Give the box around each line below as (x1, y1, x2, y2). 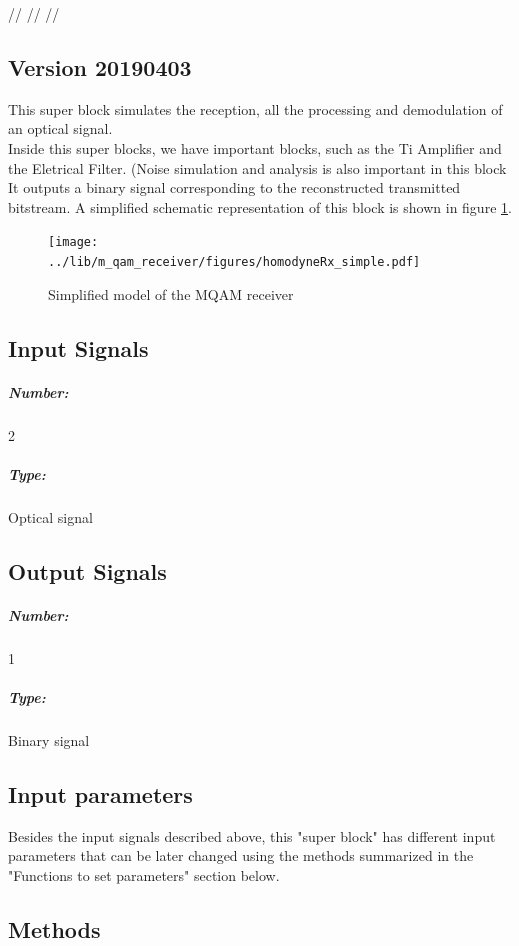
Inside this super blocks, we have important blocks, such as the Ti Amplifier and (8, 137, 502, 158)
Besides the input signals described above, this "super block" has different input (8, 825, 496, 846)
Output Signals (8, 555, 167, 586)
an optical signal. (8, 118, 113, 139)
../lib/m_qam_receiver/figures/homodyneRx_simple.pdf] (48, 255, 421, 270)
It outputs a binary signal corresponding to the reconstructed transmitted (8, 177, 461, 198)
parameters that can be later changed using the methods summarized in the (8, 845, 474, 866)
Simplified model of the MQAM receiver (48, 283, 294, 304)
